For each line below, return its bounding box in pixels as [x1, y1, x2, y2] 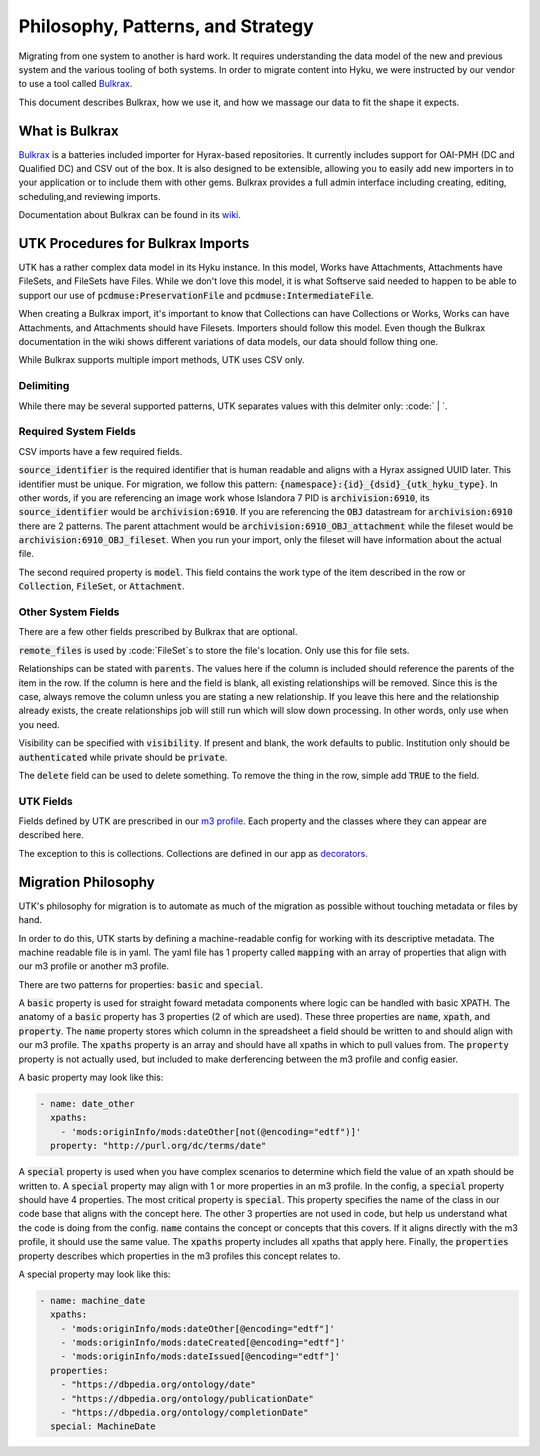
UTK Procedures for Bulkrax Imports [18, 235, 250, 252]
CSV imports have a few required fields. [18, 445, 183, 457]
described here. [18, 829, 84, 841]
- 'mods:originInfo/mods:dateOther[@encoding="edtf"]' [60, 1323, 335, 1334]
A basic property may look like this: [18, 1071, 164, 1084]
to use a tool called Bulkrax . [18, 78, 133, 90]
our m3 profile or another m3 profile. [18, 960, 170, 972]
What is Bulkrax [18, 122, 119, 139]
